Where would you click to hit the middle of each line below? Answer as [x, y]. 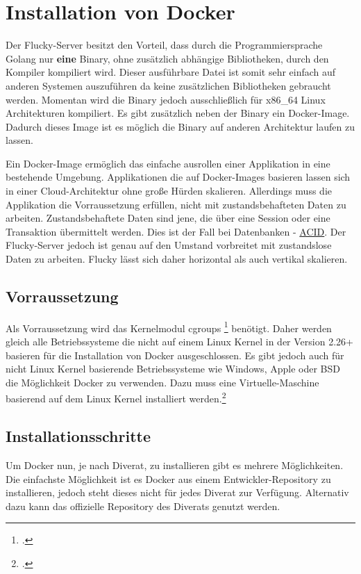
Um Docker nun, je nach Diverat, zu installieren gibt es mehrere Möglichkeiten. [175, 465]
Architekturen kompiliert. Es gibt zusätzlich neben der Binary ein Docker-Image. [178, 113]
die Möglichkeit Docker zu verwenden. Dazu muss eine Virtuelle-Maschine [162, 382]
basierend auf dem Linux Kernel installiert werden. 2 [116, 397]
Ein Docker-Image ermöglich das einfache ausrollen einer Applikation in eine [168, 163]
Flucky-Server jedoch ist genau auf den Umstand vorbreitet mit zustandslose [169, 245]
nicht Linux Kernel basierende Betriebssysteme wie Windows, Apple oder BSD [173, 369]
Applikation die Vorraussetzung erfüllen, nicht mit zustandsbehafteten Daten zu [176, 204]
